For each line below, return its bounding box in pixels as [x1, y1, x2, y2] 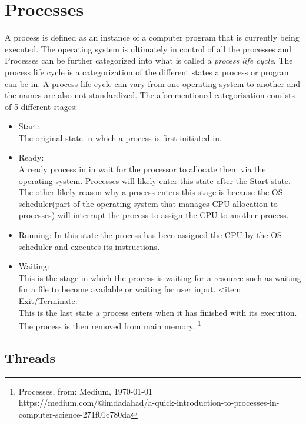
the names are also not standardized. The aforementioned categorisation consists [5, 89, 295, 101]
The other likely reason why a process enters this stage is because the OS [18, 186, 283, 198]
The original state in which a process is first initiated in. [18, 131, 222, 143]
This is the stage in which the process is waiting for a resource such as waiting [18, 271, 301, 283]
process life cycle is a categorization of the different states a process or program [5, 65, 291, 78]
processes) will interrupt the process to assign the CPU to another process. [18, 209, 289, 221]
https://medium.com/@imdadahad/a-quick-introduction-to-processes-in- [18, 396, 280, 409]
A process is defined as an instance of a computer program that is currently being [5, 31, 300, 44]
